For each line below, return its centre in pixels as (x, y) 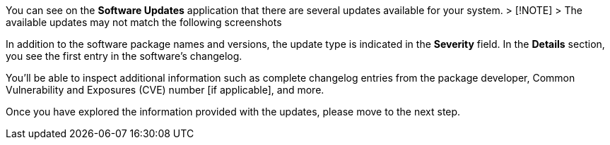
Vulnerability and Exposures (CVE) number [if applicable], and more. (165, 90)
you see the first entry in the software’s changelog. (124, 56)
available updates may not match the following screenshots (144, 22)
